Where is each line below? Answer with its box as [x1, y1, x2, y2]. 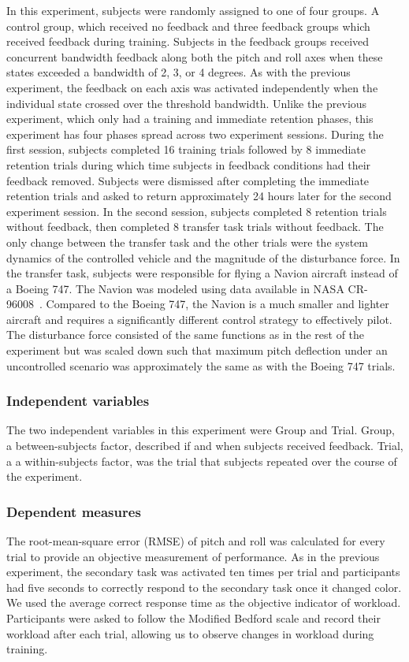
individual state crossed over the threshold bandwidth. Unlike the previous [6, 95, 367, 111]
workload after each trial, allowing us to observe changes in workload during [6, 625, 374, 642]
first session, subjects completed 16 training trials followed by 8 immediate [6, 141, 366, 158]
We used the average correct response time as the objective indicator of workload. [6, 594, 401, 611]
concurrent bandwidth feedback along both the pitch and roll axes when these [6, 48, 383, 65]
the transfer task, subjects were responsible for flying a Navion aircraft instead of [6, 265, 398, 281]
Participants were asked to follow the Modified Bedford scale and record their [6, 610, 381, 627]
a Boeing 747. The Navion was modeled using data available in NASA [6, 280, 344, 296]
